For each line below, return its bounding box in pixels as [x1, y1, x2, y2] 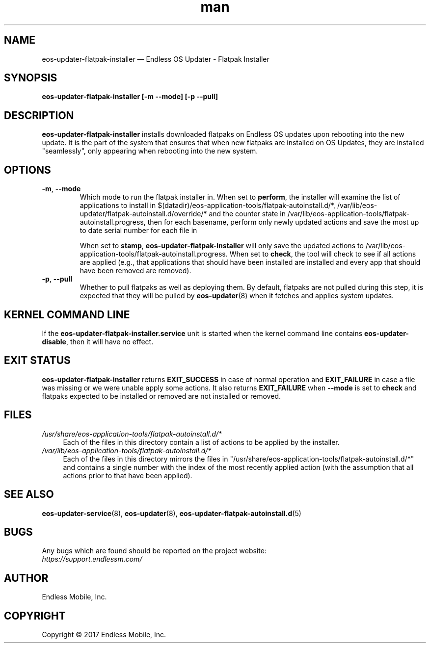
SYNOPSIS [4, 72, 57, 84]
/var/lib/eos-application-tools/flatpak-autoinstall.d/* [42, 446, 212, 455]
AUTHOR [4, 571, 49, 584]
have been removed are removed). [80, 266, 191, 275]
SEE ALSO [4, 488, 54, 501]
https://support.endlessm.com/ [42, 555, 142, 564]
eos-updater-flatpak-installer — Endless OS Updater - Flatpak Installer [42, 54, 269, 63]
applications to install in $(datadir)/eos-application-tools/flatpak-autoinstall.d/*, [80, 201, 335, 210]
